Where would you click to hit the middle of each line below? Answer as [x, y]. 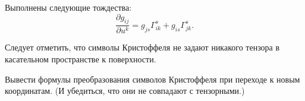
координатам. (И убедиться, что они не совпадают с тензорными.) [125, 91]
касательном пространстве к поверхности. [81, 59]
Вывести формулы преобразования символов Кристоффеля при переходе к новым [152, 79]
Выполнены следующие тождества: [68, 7]
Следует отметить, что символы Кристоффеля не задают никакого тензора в [142, 47]
